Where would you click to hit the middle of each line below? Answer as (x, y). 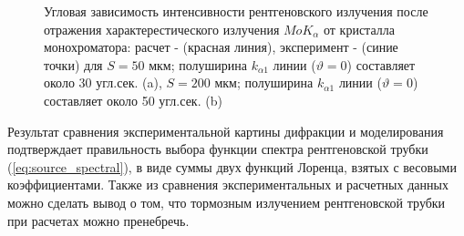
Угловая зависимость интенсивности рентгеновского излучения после (236, 11)
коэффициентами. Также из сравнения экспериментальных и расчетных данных (228, 185)
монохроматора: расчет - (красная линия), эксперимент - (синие (221, 47)
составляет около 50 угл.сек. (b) (133, 100)
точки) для (73, 64)
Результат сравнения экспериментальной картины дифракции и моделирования (226, 131)
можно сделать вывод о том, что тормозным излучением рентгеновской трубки (227, 202)
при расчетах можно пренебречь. (98, 220)
